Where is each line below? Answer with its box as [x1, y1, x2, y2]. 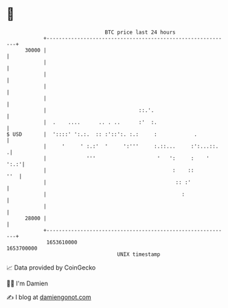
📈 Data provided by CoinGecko [6, 263, 96, 272]
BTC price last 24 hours [104, 29, 176, 36]
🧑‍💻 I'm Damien [6, 279, 49, 287]
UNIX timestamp [117, 250, 161, 258]
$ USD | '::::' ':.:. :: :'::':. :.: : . [6, 130, 197, 138]
